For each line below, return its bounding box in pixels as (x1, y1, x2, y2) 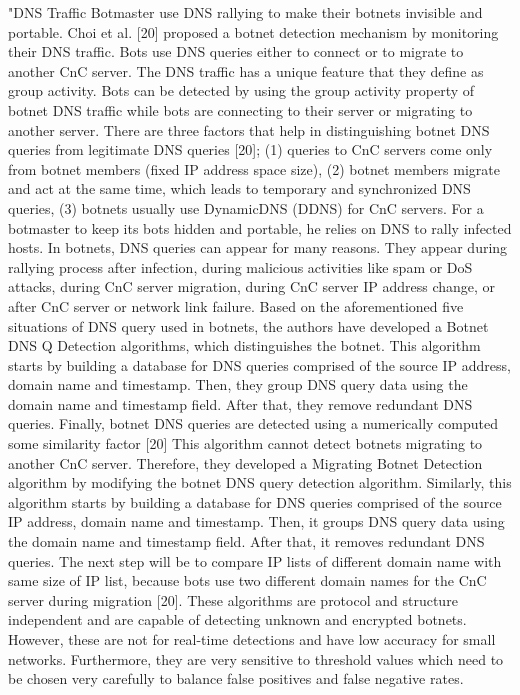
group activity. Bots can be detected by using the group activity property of (8, 80, 475, 101)
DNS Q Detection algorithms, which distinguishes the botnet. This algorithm (8, 335, 481, 356)
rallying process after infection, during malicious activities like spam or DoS (8, 256, 473, 277)
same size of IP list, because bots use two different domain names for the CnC (8, 570, 487, 591)
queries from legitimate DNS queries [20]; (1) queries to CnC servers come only (8, 139, 493, 160)
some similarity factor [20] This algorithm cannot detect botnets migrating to (8, 433, 483, 454)
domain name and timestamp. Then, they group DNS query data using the (8, 374, 468, 395)
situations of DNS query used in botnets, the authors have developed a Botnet (8, 315, 489, 336)
